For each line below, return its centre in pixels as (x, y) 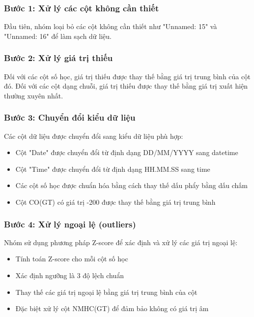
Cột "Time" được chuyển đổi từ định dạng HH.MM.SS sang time (113, 169)
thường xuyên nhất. (34, 95)
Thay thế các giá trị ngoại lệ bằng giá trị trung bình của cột (106, 292)
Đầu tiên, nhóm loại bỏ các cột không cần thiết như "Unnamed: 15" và (111, 26)
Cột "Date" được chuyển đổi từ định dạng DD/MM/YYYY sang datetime (127, 152)
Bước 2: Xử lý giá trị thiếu (58, 58)
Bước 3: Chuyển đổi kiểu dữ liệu (70, 117)
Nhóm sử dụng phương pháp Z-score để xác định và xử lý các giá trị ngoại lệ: (121, 242)
